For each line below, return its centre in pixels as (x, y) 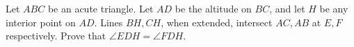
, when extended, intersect (217, 22)
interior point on (41, 22)
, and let (287, 8)
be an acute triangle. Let (100, 8)
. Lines (108, 22)
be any (334, 8)
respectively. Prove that (56, 36)
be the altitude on (213, 8)
